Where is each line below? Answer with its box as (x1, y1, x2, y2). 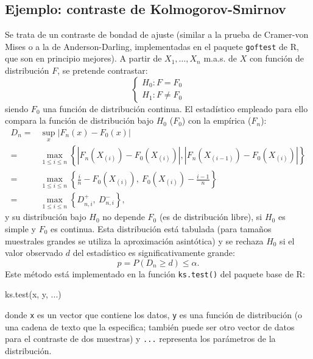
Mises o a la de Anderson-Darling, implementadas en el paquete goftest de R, (5, 40, 299, 52)
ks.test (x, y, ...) (5, 288, 62, 300)
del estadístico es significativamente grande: (72, 246, 235, 259)
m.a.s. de (203, 52, 237, 65)
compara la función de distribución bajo (5, 114, 154, 127)
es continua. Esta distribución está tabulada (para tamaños (51, 222, 272, 235)
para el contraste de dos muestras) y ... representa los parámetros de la (5, 332, 276, 345)
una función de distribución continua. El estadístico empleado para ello (43, 102, 308, 115)
